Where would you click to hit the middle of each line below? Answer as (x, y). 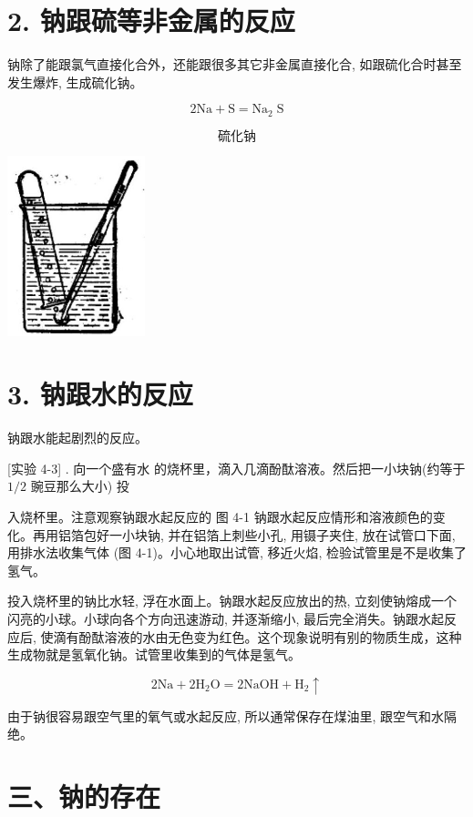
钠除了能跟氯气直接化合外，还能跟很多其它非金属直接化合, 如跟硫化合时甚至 (235, 64)
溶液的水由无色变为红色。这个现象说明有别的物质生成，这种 (283, 636)
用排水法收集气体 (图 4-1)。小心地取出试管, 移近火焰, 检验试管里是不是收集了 (237, 552)
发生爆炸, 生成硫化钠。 (75, 82)
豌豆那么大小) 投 (80, 486)
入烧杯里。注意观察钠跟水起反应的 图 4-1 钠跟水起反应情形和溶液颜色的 (220, 516)
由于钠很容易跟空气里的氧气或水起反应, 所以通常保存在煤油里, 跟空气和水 (226, 715)
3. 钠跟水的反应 (100, 394)
